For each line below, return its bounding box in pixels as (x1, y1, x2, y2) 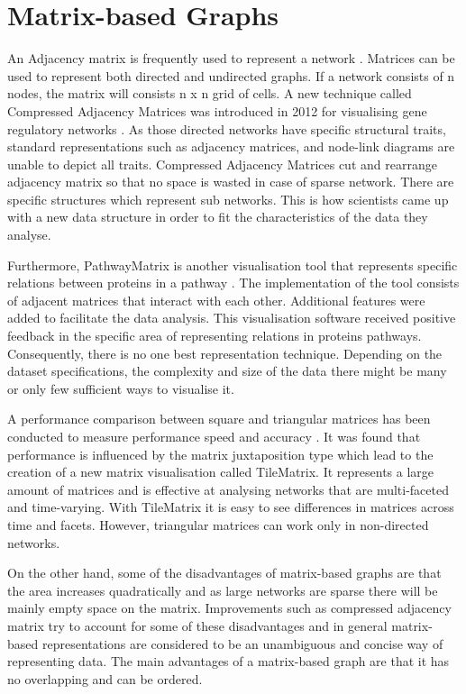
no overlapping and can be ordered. (7, 669, 203, 688)
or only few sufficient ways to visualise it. (7, 379, 234, 397)
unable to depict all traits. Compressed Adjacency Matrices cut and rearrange (7, 154, 437, 173)
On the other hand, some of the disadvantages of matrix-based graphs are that (7, 563, 442, 582)
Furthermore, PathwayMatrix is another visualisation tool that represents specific (7, 255, 458, 274)
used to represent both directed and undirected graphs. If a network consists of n (7, 66, 455, 85)
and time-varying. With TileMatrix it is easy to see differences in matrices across (7, 498, 454, 516)
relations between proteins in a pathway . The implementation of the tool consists (7, 273, 460, 292)
